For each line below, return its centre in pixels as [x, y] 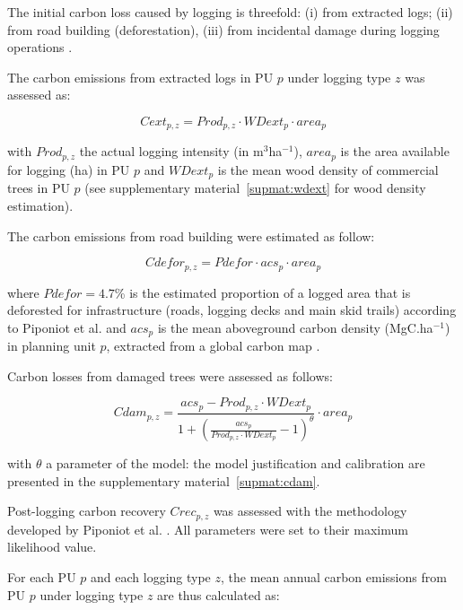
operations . [40, 47]
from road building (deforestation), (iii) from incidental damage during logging [223, 29]
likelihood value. [52, 547]
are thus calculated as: [218, 594]
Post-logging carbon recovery [87, 511]
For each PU [42, 577]
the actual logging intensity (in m [171, 151]
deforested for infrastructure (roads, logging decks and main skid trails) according [232, 310]
